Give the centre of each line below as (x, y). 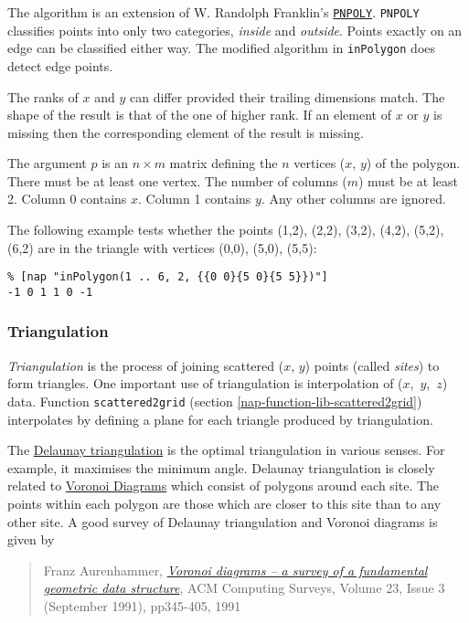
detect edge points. (60, 65)
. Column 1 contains (195, 199)
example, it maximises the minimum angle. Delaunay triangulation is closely (221, 467)
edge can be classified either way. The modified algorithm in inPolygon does (222, 48)
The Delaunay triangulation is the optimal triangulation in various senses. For (226, 450)
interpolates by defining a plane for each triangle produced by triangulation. (220, 419)
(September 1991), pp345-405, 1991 (142, 605)
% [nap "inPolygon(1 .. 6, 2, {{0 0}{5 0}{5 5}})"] (168, 277)
